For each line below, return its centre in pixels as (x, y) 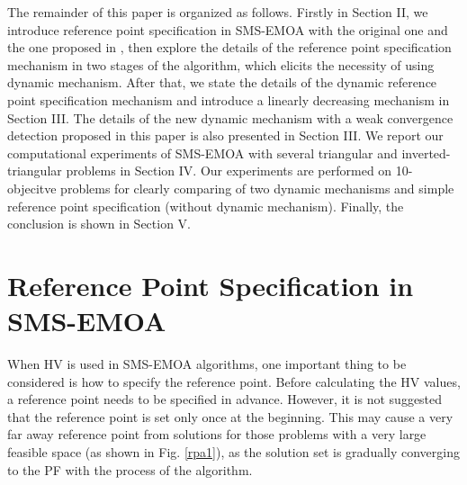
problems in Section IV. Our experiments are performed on (229, 171)
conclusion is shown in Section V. (99, 224)
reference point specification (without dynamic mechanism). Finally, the (206, 206)
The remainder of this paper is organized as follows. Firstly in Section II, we (218, 12)
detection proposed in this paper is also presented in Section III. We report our (225, 135)
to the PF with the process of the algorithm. (130, 469)
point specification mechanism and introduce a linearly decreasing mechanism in (229, 99)
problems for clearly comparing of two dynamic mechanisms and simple (257, 188)
